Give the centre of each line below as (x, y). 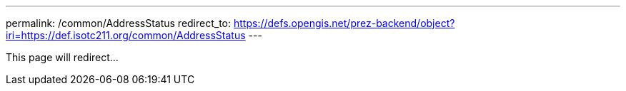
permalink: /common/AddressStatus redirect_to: (119, 23)
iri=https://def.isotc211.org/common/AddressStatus (126, 35)
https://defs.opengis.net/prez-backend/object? (344, 23)
